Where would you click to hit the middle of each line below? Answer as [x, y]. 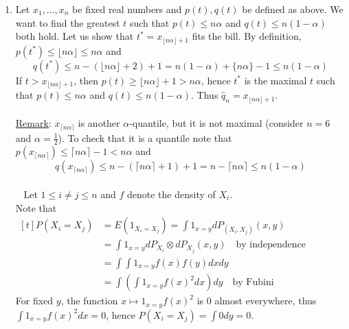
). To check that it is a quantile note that [145, 137]
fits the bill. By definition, [247, 36]
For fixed [34, 301]
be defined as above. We [293, 9]
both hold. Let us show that [75, 36]
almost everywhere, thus [266, 301]
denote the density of [171, 194]
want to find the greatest [68, 22]
